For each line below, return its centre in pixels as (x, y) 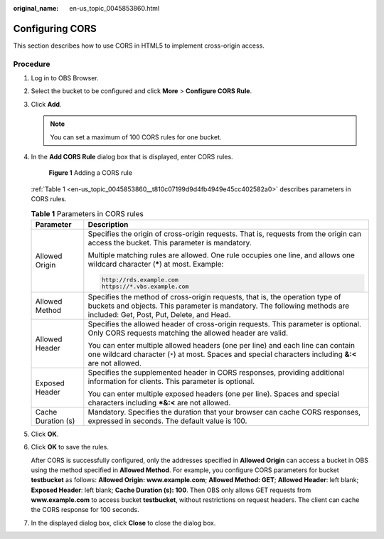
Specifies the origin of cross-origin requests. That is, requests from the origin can (225, 233)
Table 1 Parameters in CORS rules (87, 213)
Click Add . (46, 104)
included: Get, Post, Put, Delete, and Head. (159, 314)
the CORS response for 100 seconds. (85, 510)
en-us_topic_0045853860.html (114, 8)
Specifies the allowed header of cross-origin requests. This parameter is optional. (225, 324)
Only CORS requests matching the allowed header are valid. (188, 333)
